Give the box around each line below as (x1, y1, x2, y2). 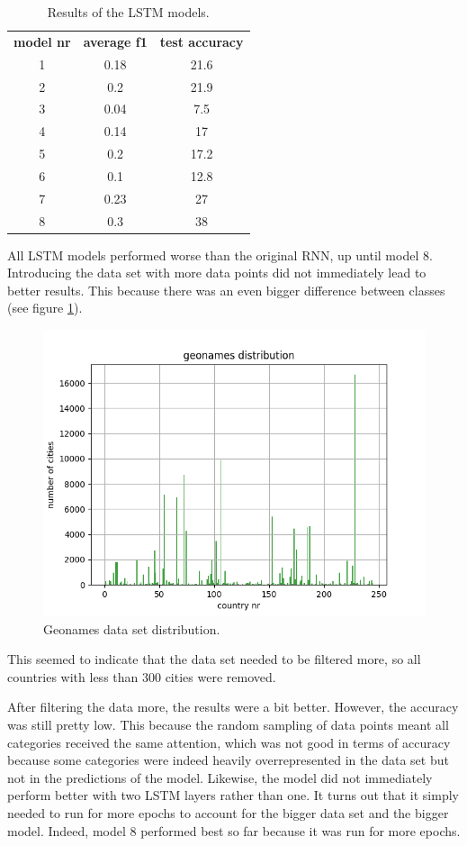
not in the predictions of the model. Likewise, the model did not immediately (7, 768, 433, 787)
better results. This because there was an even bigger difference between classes (7, 280, 445, 299)
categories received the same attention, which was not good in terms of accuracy (7, 732, 451, 751)
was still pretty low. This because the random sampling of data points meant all (7, 715, 449, 734)
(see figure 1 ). (7, 298, 83, 317)
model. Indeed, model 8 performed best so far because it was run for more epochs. (7, 821, 461, 840)
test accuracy (159, 32, 244, 50)
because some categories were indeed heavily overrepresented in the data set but (7, 750, 449, 769)
